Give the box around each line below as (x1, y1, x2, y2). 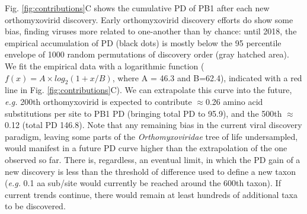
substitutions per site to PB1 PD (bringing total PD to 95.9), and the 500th (5, 107, 282, 119)
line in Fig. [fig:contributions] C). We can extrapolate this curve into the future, (5, 84, 292, 96)
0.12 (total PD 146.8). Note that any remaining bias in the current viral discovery (5, 119, 302, 131)
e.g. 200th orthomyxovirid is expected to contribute (5, 95, 192, 107)
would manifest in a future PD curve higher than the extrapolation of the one (5, 142, 287, 154)
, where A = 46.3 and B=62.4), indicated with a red (112, 71, 302, 84)
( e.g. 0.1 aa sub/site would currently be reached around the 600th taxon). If (5, 177, 281, 189)
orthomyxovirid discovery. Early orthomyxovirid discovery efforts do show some (5, 13, 293, 25)
